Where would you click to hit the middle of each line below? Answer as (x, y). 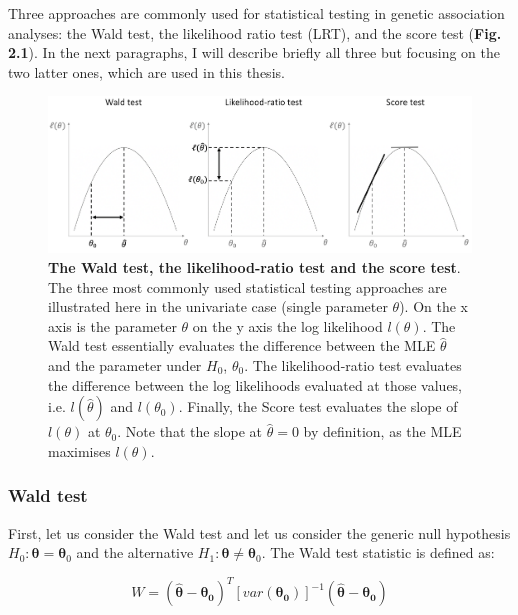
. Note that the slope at (190, 431)
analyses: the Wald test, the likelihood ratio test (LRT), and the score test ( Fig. (255, 32)
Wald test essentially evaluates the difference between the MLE (242, 345)
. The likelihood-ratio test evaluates (353, 365)
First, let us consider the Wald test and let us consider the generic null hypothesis (259, 532)
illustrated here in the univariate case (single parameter (218, 306)
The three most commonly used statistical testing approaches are (247, 286)
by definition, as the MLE (382, 431)
